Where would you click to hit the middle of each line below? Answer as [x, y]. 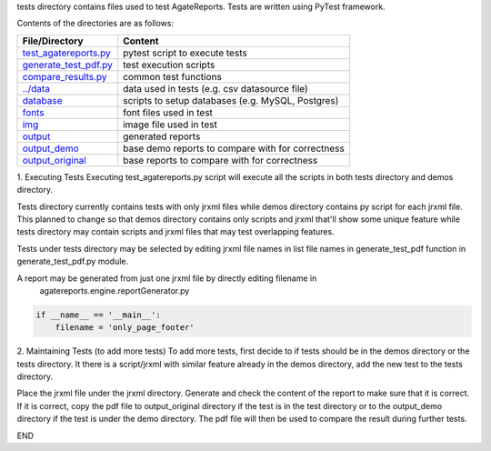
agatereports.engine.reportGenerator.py [115, 290]
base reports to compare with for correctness [220, 160]
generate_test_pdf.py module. [73, 261]
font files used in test [168, 112]
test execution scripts [169, 65]
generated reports [162, 136]
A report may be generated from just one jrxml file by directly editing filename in [167, 278]
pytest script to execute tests [185, 53]
